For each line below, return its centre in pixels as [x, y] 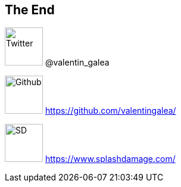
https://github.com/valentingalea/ [110, 111]
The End [30, 10]
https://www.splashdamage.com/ [110, 159]
